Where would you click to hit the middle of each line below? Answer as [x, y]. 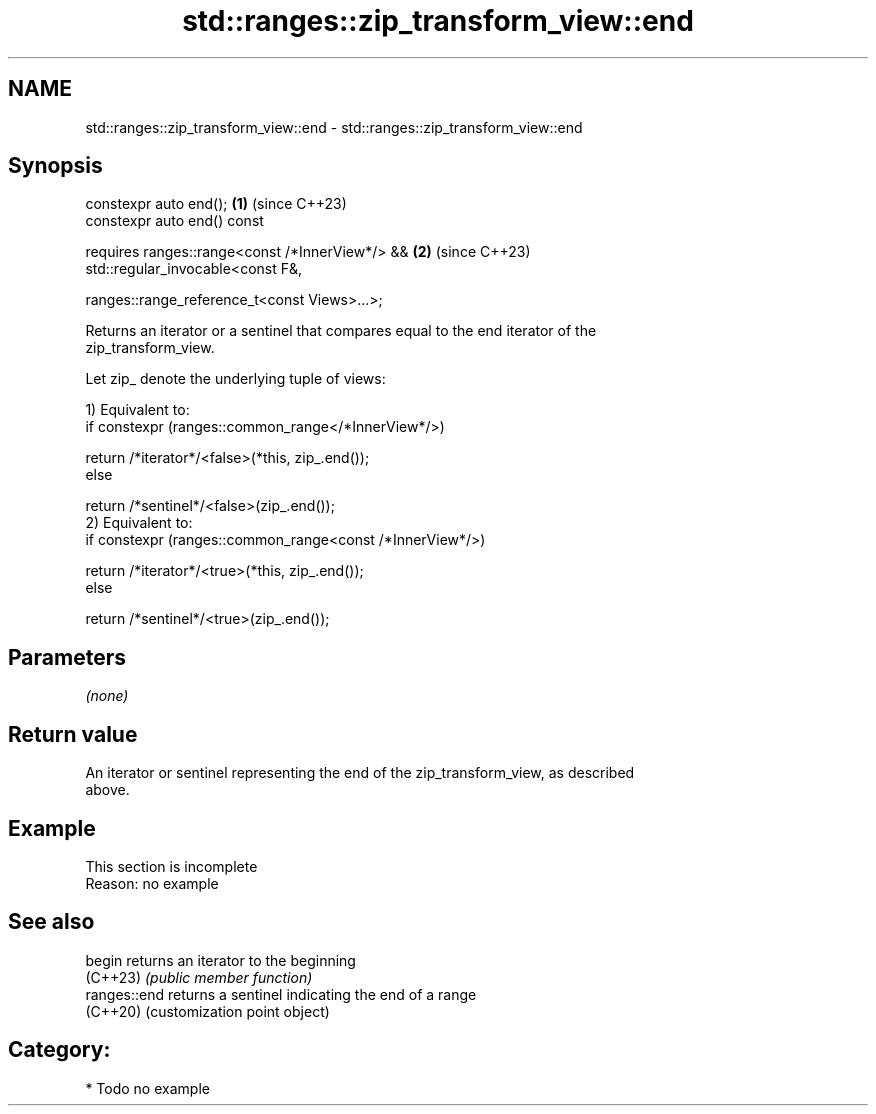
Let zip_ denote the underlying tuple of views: [235, 379]
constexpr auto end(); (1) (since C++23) [216, 204]
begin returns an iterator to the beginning [220, 960]
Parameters [67, 657]
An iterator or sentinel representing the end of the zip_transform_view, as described [360, 773]
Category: [59, 1050]
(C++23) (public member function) [199, 977]
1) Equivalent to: [137, 410]
